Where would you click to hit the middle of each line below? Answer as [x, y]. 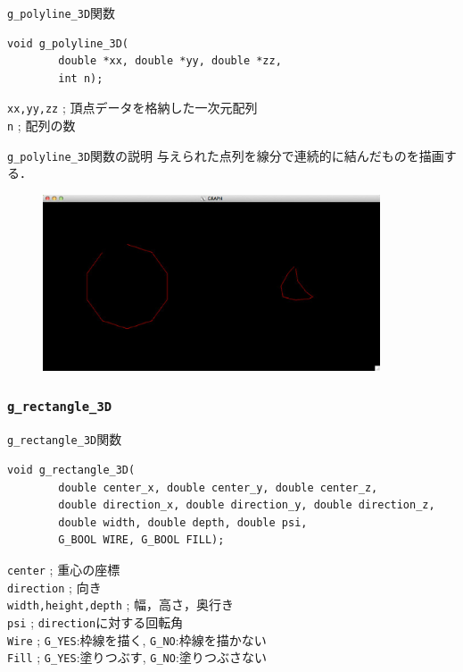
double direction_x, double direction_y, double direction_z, [247, 505]
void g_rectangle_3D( [71, 470]
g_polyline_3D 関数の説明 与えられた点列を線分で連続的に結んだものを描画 [226, 155]
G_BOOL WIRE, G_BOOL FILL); [141, 540]
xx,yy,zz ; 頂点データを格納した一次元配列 [132, 108]
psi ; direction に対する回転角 [95, 622]
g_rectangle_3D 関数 [65, 439]
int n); [81, 78]
